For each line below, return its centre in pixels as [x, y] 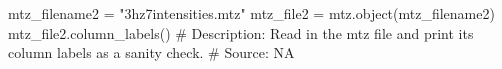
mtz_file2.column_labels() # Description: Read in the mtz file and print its [241, 32]
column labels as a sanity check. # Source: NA [151, 52]
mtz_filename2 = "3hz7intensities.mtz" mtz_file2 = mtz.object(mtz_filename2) [251, 13]
